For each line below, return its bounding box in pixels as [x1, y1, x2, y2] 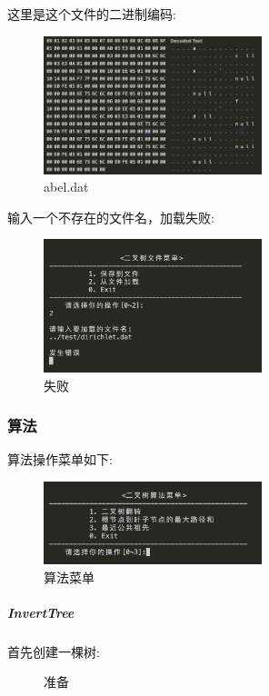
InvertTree [7, 602, 75, 621]
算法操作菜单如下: [7, 450, 113, 469]
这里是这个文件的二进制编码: [7, 5, 176, 23]
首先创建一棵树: [7, 641, 100, 661]
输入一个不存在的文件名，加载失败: [7, 207, 214, 226]
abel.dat [44, 177, 89, 196]
